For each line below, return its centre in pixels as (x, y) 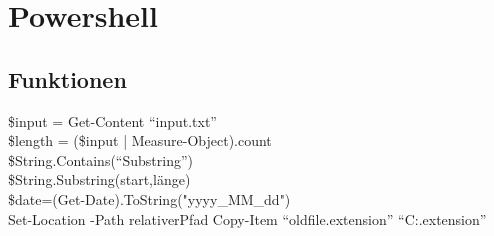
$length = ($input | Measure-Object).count (140, 140)
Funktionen (67, 78)
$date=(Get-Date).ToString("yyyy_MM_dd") (149, 198)
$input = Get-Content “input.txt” (112, 120)
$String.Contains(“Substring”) (101, 159)
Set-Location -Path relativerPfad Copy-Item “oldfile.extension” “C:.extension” (247, 218)
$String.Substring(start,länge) (99, 179)
